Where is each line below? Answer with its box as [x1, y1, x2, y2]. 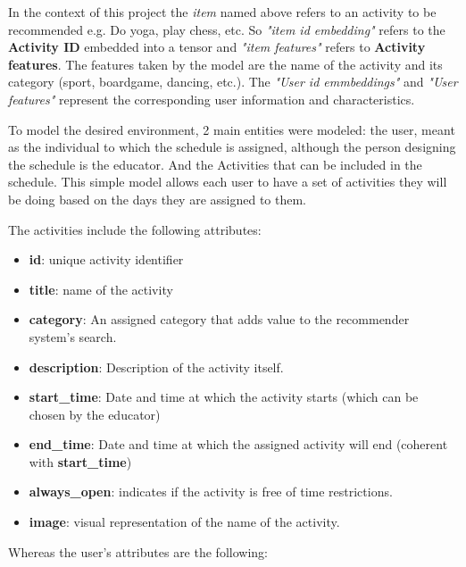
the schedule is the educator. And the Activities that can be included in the [8, 154, 422, 173]
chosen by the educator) [29, 404, 161, 423]
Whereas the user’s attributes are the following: [8, 542, 268, 561]
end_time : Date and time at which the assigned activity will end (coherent [29, 435, 448, 454]
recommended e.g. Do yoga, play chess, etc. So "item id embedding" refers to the [8, 20, 445, 38]
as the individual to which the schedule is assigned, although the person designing [8, 138, 456, 156]
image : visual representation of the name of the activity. [29, 513, 340, 531]
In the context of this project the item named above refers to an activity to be [8, 3, 437, 21]
